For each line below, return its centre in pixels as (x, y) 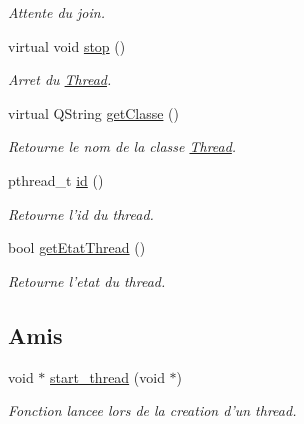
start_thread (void (107, 376)
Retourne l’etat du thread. (87, 280)
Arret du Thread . (60, 79)
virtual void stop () (67, 45)
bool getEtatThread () (77, 247)
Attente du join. (56, 12)
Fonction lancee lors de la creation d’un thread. (152, 410)
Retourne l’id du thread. (81, 213)
